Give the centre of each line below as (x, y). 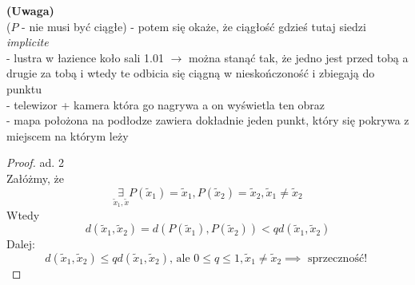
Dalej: (21, 244)
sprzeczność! (337, 258)
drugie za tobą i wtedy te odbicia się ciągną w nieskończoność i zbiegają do (191, 73)
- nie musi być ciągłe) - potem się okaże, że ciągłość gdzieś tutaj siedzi (194, 26)
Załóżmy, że (35, 178)
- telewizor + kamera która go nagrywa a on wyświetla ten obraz (166, 104)
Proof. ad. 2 (35, 162)
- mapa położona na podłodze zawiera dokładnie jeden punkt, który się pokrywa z (208, 120)
